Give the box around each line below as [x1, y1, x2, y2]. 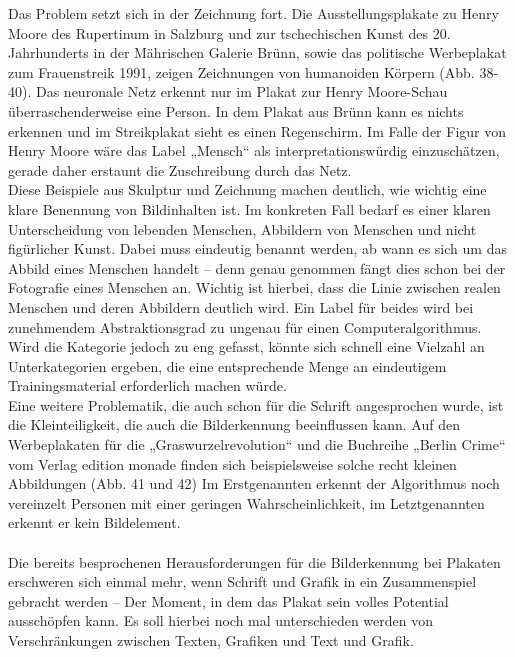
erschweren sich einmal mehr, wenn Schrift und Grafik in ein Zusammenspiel [8, 571, 477, 592]
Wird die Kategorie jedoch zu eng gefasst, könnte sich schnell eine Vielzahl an [8, 336, 485, 357]
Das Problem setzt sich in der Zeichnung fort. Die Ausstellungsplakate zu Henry [8, 3, 499, 23]
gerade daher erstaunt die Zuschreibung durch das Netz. [8, 159, 352, 180]
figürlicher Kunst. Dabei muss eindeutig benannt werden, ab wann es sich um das [8, 238, 507, 259]
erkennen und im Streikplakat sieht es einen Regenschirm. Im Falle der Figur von [8, 120, 507, 141]
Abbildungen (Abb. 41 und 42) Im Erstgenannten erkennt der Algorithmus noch [8, 473, 500, 494]
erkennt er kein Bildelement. [8, 512, 181, 533]
